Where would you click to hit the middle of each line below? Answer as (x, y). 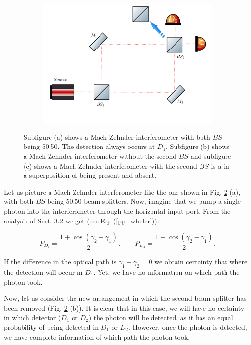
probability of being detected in (51, 327)
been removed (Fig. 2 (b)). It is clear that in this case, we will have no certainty (124, 308)
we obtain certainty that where (201, 261)
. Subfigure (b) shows (198, 146)
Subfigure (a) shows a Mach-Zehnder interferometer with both (117, 136)
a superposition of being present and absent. (90, 175)
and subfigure (211, 156)
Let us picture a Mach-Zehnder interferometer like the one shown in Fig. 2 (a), (122, 191)
